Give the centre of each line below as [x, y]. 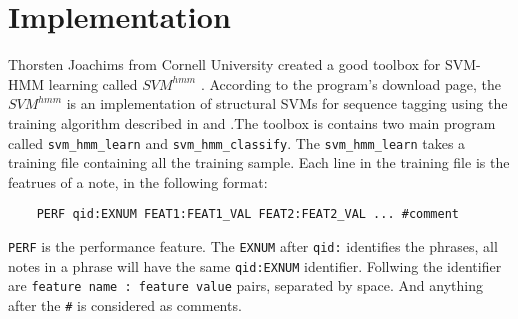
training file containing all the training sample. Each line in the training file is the [259, 162]
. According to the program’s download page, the [350, 83]
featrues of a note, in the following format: [138, 181]
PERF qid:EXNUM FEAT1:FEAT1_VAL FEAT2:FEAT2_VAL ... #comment [248, 214]
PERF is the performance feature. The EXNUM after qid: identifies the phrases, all [253, 246]
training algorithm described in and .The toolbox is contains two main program [252, 122]
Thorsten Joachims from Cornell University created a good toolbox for [224, 64]
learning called [93, 83]
